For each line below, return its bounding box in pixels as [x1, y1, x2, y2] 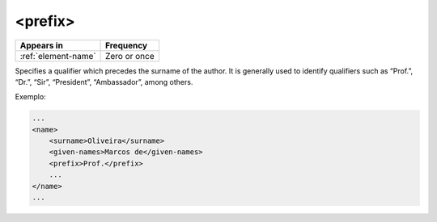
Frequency [105, 40, 148, 51]
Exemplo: [15, 92, 46, 102]
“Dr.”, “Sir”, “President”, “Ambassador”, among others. [15, 77, 193, 86]
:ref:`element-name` [19, 50, 96, 61]
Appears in [19, 40, 64, 51]
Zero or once [105, 50, 155, 61]
